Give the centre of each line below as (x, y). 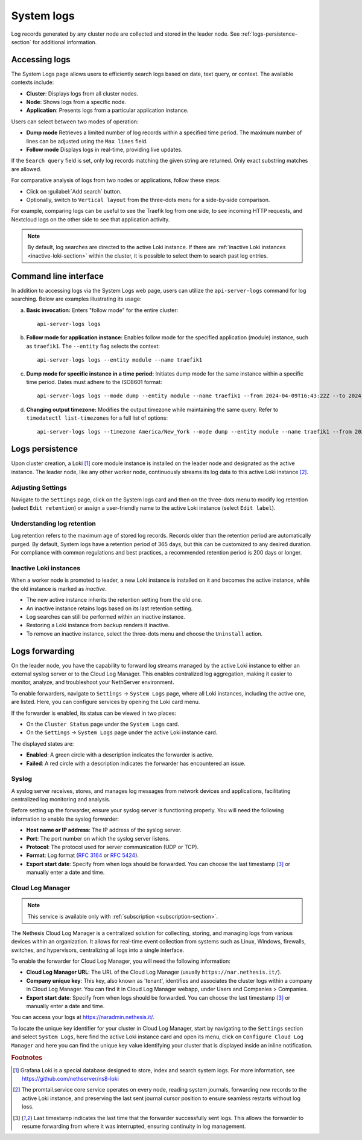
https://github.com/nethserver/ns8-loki (70, 1079)
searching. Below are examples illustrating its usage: (76, 299)
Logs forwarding (43, 651)
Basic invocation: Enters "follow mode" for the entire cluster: (102, 310)
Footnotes (27, 1058)
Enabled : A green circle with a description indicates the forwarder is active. (120, 755)
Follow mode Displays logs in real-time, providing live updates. (105, 149)
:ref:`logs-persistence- (269, 34)
